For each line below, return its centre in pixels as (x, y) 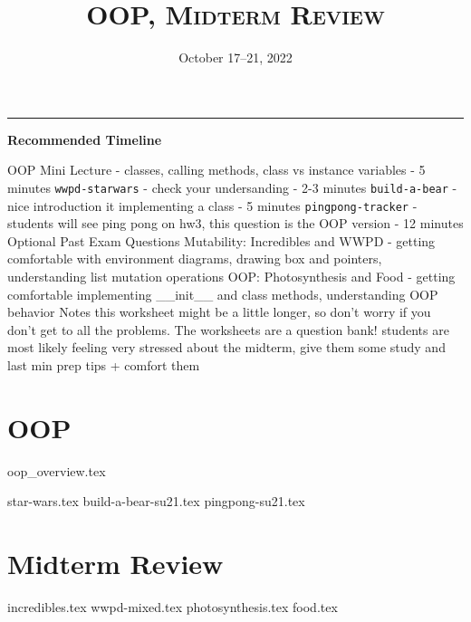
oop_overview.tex (57, 470)
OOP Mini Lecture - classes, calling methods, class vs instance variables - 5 (216, 170)
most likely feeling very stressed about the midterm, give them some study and (226, 347)
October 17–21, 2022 (235, 57)
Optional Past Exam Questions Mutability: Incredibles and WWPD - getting (221, 240)
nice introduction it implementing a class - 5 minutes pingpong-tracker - (212, 205)
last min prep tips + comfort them (104, 364)
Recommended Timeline (85, 139)
